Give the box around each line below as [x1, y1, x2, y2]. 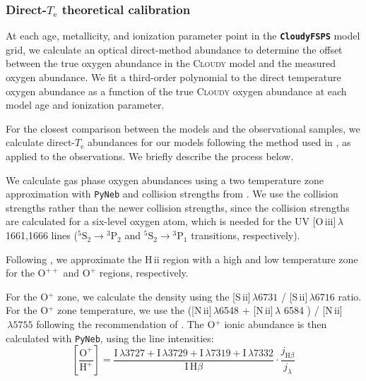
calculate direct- [6, 135, 76, 150]
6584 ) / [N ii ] [283, 303, 343, 317]
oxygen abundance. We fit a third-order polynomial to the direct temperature [6, 70, 341, 85]
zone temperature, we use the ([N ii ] [57, 303, 212, 317]
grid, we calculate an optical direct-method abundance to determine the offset [6, 42, 343, 56]
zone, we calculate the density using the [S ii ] [57, 289, 251, 303]
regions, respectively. [99, 265, 189, 280]
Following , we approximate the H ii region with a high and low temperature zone [6, 251, 358, 266]
